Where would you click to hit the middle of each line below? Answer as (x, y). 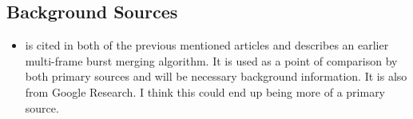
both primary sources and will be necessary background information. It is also (216, 76)
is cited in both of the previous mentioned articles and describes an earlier (207, 45)
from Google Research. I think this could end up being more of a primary (205, 91)
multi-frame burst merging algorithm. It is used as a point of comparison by (211, 60)
